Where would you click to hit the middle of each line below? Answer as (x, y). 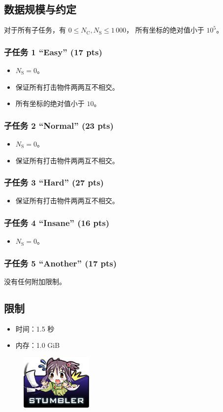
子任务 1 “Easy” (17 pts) (53, 52)
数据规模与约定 (40, 9)
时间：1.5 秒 (35, 328)
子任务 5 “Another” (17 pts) (61, 263)
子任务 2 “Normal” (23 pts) (59, 125)
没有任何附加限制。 (35, 281)
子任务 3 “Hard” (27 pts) (54, 182)
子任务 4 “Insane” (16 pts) (57, 222)
